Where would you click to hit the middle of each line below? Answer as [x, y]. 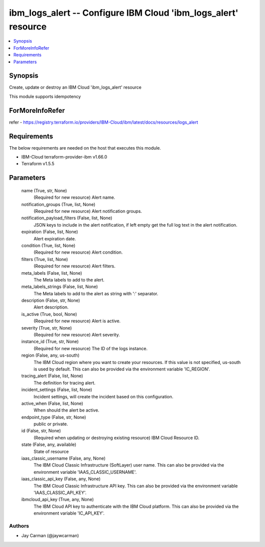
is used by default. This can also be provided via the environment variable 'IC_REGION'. [122, 369]
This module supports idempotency [45, 96]
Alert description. [51, 307]
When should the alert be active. [66, 410]
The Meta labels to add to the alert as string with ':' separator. [96, 293]
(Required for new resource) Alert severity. [77, 335]
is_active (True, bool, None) [49, 314]
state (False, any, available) [49, 444]
